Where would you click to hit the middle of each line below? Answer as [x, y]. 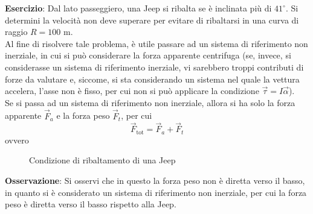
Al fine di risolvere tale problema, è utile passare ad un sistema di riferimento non [156, 43]
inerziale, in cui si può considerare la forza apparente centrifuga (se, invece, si [148, 55]
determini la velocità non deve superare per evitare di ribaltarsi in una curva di [152, 20]
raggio [16, 32]
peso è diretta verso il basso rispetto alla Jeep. [91, 204]
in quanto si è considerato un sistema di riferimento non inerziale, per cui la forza [156, 192]
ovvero [17, 140]
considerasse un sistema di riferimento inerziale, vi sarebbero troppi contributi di [154, 67]
